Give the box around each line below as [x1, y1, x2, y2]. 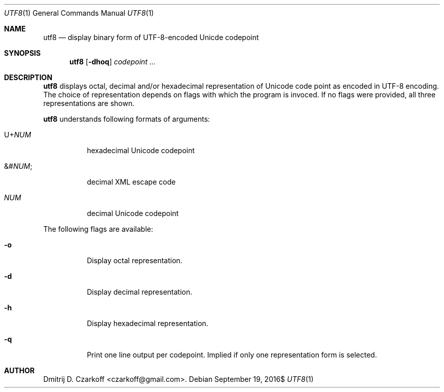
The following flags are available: [43, 225, 154, 233]
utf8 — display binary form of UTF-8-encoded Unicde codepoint [43, 33, 259, 42]
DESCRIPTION [4, 73, 53, 82]
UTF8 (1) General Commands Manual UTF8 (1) [4, 9, 154, 17]
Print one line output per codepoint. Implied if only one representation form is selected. [87, 350, 377, 359]
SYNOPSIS [4, 49, 41, 57]
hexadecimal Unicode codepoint [87, 146, 195, 155]
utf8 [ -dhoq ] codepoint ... [69, 57, 156, 66]
